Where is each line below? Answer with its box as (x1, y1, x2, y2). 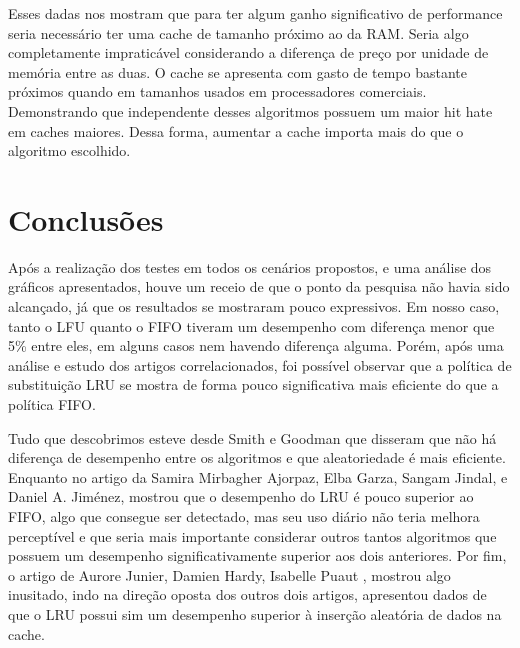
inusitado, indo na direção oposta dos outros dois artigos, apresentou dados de (8, 584, 487, 605)
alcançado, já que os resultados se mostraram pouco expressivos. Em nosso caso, (8, 296, 500, 317)
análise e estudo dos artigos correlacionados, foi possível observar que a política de (8, 354, 512, 375)
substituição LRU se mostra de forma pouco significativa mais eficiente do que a (8, 374, 499, 395)
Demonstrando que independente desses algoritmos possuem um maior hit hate (8, 100, 493, 121)
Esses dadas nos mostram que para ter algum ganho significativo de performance (8, 3, 503, 23)
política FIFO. (8, 394, 96, 415)
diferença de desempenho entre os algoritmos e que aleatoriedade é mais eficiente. (8, 447, 506, 468)
